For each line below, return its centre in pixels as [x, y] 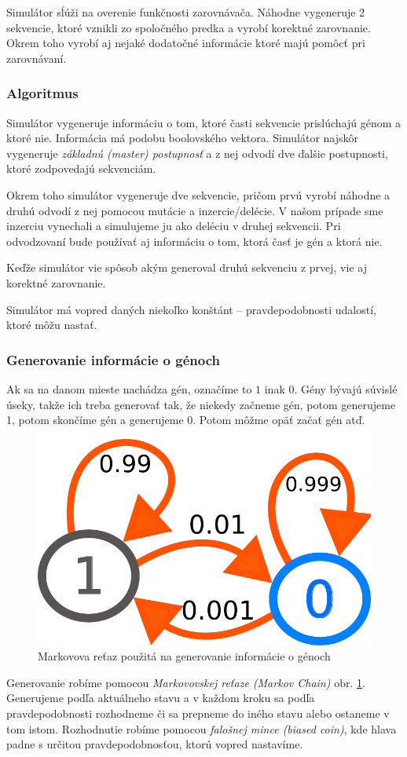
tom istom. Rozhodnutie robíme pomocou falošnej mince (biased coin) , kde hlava [202, 728]
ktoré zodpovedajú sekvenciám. [81, 168]
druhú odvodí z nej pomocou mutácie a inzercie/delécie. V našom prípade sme [195, 210]
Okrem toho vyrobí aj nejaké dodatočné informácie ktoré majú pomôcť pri [186, 43]
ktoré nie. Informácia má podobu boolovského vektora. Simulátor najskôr [183, 138]
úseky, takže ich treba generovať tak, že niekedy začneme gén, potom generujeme [201, 404]
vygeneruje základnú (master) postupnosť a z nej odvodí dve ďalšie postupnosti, [197, 153]
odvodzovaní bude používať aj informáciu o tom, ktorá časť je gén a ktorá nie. [194, 241]
